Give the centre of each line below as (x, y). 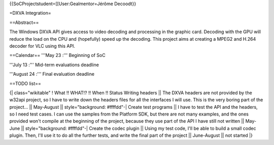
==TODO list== (25, 83)
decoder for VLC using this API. (42, 46)
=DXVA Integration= (30, 13)
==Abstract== (24, 22)
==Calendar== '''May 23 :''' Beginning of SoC (58, 55)
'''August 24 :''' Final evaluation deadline (52, 74)
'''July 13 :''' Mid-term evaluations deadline (54, 65)
